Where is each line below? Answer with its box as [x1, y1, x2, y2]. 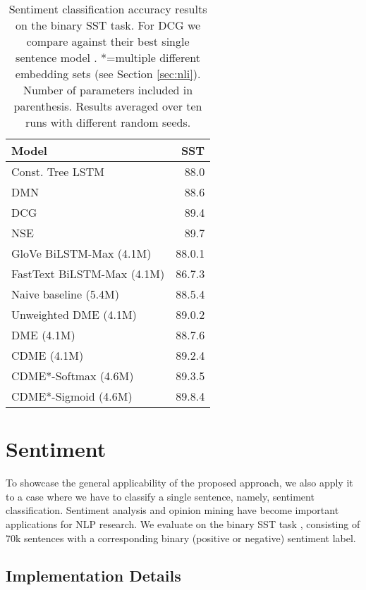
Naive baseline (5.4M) [11, 286, 119, 302]
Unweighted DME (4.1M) [11, 306, 137, 322]
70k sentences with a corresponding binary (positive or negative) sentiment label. [6, 530, 356, 545]
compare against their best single [26, 33, 190, 49]
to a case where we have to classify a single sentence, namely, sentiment [6, 489, 315, 503]
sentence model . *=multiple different [16, 49, 201, 65]
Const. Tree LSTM [11, 163, 104, 180]
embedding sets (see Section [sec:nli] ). [15, 65, 201, 82]
